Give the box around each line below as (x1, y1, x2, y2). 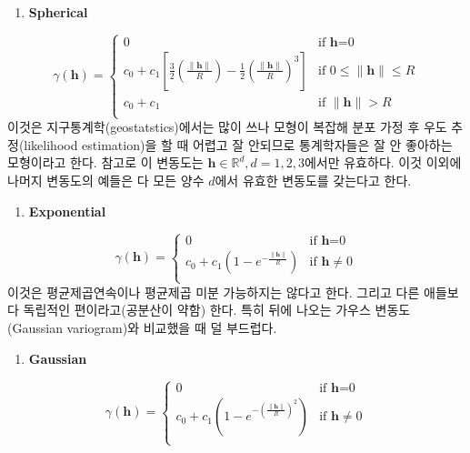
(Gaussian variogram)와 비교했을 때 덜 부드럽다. (7, 317, 277, 337)
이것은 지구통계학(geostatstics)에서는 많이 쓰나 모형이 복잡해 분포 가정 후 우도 (7, 117, 447, 136)
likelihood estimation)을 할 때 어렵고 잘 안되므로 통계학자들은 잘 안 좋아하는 (24, 135, 453, 154)
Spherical (28, 3, 88, 21)
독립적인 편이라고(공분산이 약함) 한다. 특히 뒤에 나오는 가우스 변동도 (23, 300, 411, 319)
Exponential (28, 201, 106, 220)
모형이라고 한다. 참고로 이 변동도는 (7, 153, 204, 172)
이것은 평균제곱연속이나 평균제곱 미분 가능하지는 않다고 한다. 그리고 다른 (7, 282, 420, 301)
